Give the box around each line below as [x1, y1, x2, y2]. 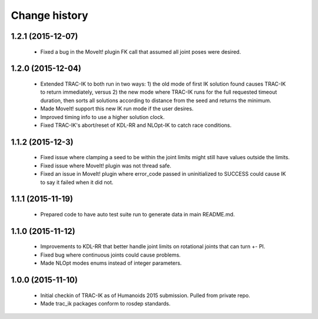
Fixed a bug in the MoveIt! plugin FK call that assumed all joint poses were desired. [40, 48, 241, 55]
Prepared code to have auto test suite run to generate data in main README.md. [40, 211, 235, 218]
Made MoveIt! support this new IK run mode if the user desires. [40, 105, 194, 112]
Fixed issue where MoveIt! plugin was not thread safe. [40, 162, 172, 169]
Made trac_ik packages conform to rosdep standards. [40, 300, 171, 307]
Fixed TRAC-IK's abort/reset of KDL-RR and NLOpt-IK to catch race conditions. [40, 121, 232, 129]
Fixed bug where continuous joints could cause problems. [40, 251, 181, 258]
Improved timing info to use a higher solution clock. [40, 113, 165, 120]
